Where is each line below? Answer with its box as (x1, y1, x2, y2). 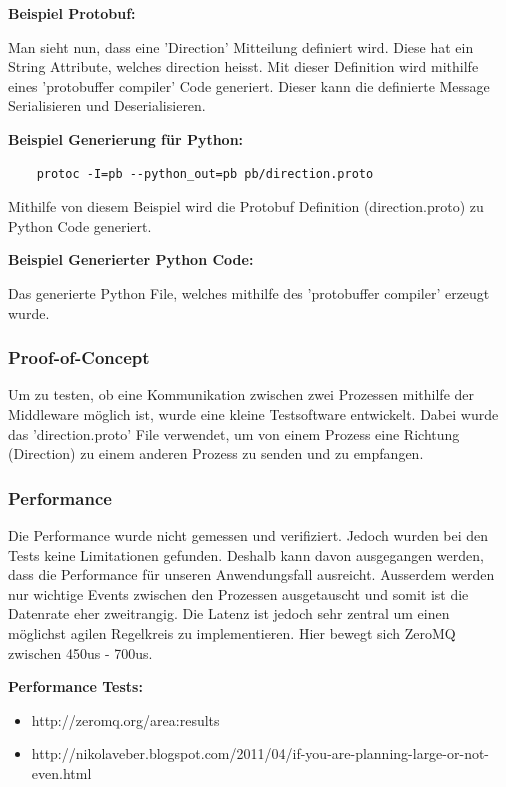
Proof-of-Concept (8, 345, 150, 370)
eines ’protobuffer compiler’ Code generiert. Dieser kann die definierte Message (8, 75, 490, 96)
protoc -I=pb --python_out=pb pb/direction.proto (36, 166, 374, 181)
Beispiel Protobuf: (8, 3, 136, 23)
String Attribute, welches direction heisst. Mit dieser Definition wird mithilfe (8, 56, 479, 77)
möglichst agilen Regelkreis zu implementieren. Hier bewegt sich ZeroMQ (8, 622, 456, 643)
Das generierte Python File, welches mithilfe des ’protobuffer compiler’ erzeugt (8, 282, 490, 303)
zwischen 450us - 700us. (8, 642, 153, 663)
